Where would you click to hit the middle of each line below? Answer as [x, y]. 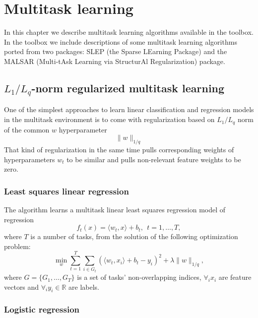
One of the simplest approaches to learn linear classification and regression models [129, 109]
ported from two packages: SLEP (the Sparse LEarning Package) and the [116, 51]
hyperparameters [30, 159]
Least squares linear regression [66, 191]
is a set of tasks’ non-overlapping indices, [139, 277]
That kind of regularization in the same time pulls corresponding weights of [119, 149]
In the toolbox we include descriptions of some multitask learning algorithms [121, 41]
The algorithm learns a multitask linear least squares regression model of [115, 209]
